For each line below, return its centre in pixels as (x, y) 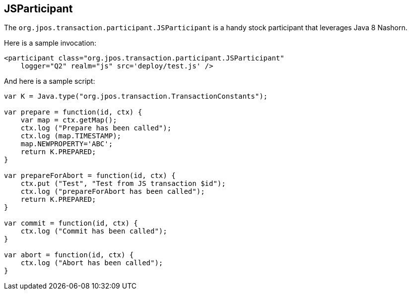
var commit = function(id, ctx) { (71, 223)
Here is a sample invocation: (50, 43)
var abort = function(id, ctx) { (69, 255)
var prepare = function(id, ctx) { (73, 112)
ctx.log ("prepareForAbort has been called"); (113, 192)
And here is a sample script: (50, 81)
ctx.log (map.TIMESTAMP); (71, 136)
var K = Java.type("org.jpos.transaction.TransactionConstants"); (136, 96)
